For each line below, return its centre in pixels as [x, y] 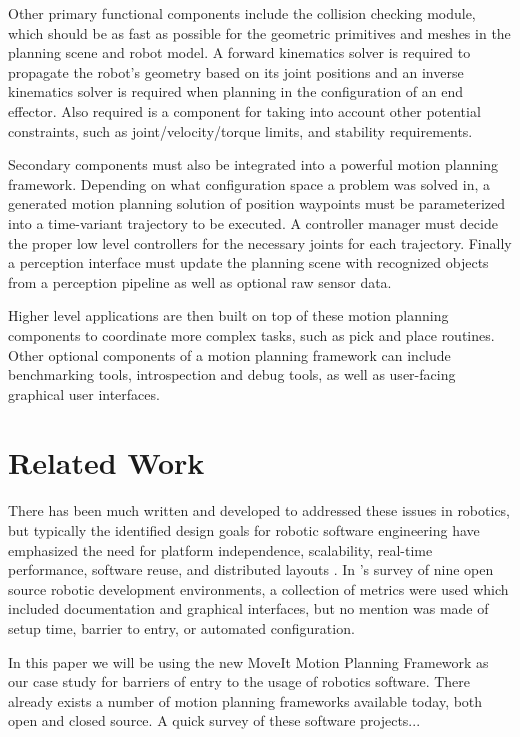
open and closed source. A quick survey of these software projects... [214, 720]
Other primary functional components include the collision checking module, [242, 13]
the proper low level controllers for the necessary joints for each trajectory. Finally [260, 242]
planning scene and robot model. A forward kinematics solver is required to [239, 52]
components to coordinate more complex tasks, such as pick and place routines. [251, 334]
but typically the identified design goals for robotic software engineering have [244, 530]
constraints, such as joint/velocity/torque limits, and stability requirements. [240, 130]
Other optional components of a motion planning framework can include [229, 354]
